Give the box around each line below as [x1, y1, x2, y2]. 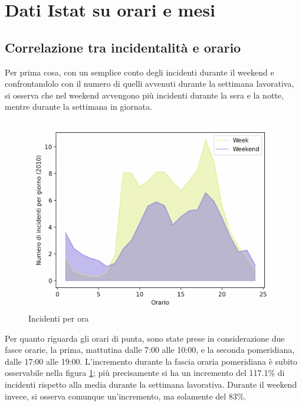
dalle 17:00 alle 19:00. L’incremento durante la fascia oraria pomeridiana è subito [5, 355, 298, 367]
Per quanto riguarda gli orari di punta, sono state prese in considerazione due [5, 332, 285, 344]
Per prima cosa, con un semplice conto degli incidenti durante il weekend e [5, 66, 274, 78]
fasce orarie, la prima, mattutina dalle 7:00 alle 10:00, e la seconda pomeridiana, [5, 343, 295, 356]
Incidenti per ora [28, 312, 89, 325]
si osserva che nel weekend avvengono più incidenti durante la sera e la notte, [5, 89, 284, 101]
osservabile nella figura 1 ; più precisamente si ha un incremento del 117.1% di [5, 366, 285, 379]
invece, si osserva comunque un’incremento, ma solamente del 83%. [5, 389, 247, 402]
